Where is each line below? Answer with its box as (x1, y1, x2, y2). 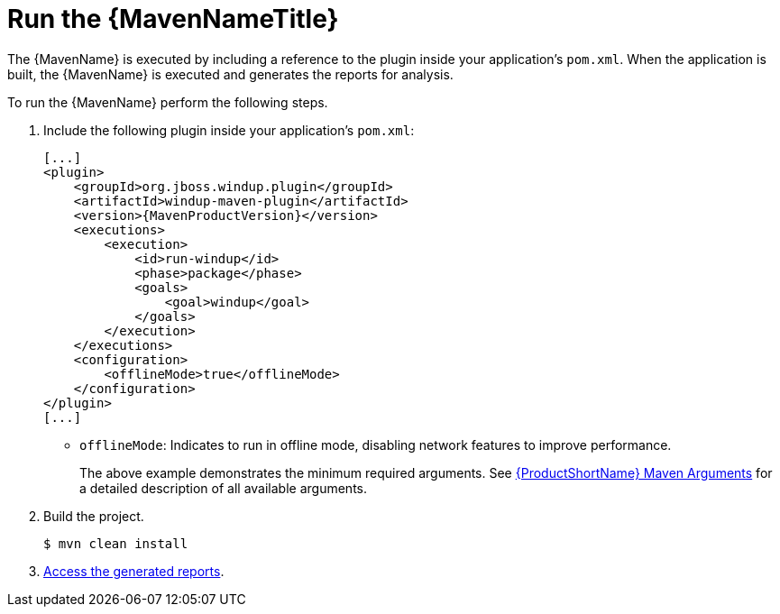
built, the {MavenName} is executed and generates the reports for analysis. (7, 66, 454, 82)
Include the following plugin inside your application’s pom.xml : (43, 122, 415, 138)
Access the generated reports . (43, 563, 225, 579)
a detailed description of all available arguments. (79, 480, 368, 496)
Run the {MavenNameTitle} (7, 4, 339, 34)
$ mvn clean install (43, 536, 188, 551)
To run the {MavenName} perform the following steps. (7, 94, 328, 110)
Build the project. (43, 508, 144, 524)
